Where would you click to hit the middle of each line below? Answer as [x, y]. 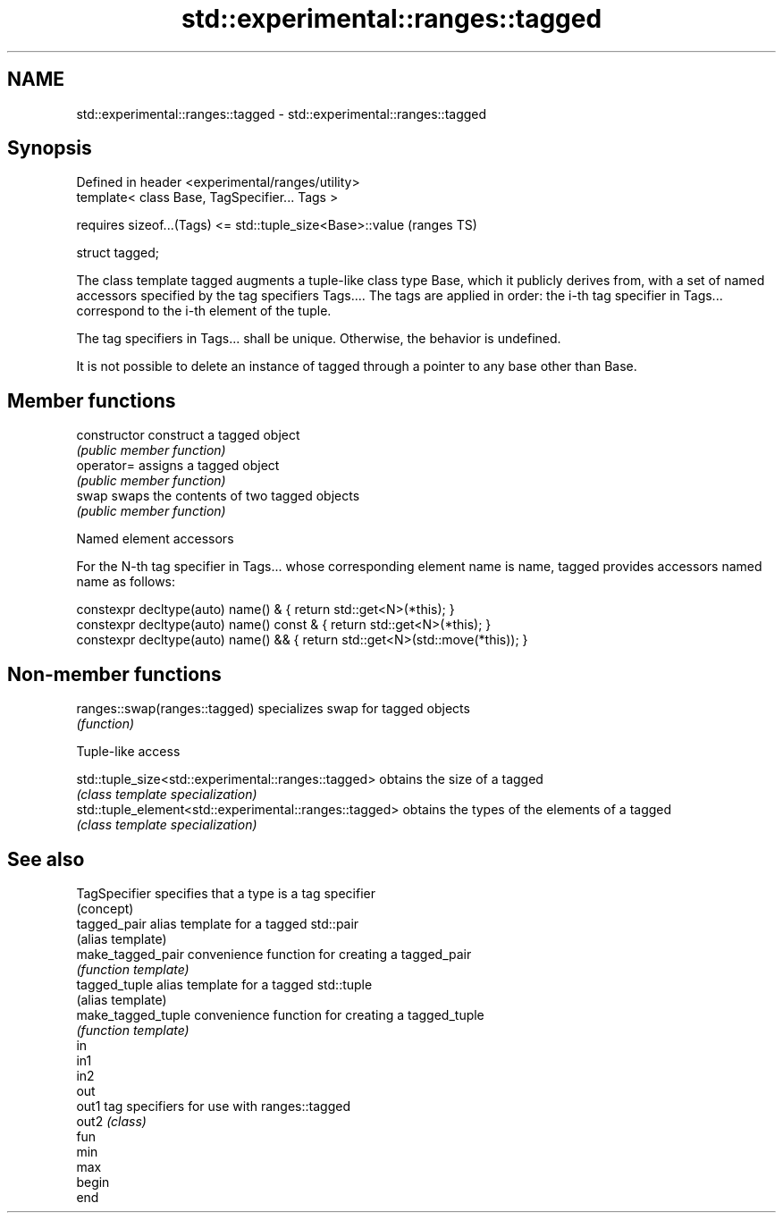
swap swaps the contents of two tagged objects [218, 496]
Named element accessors [155, 539]
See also [46, 859]
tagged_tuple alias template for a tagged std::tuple [224, 984]
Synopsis [50, 148]
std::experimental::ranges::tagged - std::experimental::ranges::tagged [282, 114]
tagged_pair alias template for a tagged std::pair [218, 923]
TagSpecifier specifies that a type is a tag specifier [226, 893]
